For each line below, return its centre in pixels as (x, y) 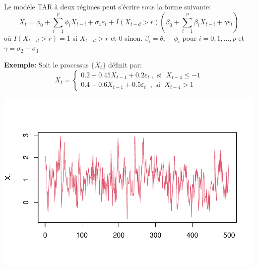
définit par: (125, 64)
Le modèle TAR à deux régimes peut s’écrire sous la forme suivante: (107, 6)
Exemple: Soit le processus (46, 64)
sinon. (134, 37)
